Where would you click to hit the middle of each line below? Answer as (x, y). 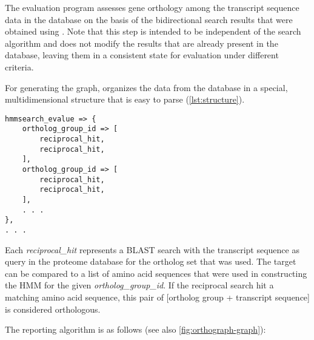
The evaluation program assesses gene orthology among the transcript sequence (152, 7)
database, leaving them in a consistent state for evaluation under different (142, 55)
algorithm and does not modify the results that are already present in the (142, 43)
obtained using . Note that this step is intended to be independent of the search (153, 31)
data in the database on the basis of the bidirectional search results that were (149, 19)
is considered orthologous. (53, 309)
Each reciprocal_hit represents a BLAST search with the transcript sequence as (152, 249)
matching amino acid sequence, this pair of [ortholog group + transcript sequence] (157, 297)
